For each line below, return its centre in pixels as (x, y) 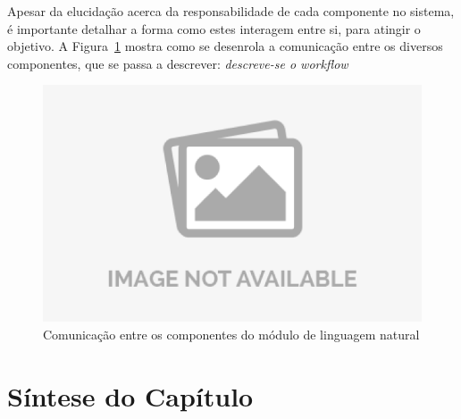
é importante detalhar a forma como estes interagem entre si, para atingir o (214, 28)
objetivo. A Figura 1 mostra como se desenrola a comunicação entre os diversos (225, 46)
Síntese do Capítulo (130, 395)
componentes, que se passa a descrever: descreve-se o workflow (178, 63)
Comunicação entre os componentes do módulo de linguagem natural (231, 334)
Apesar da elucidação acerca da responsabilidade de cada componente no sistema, (231, 11)
